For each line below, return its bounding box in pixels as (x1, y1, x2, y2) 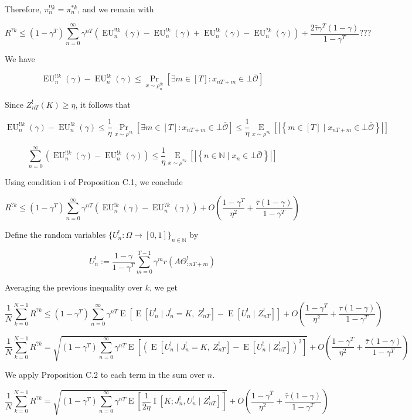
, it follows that (75, 98, 131, 110)
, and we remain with (77, 3, 154, 15)
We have (5, 53, 35, 65)
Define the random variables (5, 228, 106, 241)
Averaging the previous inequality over (5, 281, 143, 293)
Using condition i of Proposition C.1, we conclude (5, 175, 183, 187)
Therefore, (5, 3, 42, 15)
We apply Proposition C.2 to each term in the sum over (5, 368, 205, 381)
